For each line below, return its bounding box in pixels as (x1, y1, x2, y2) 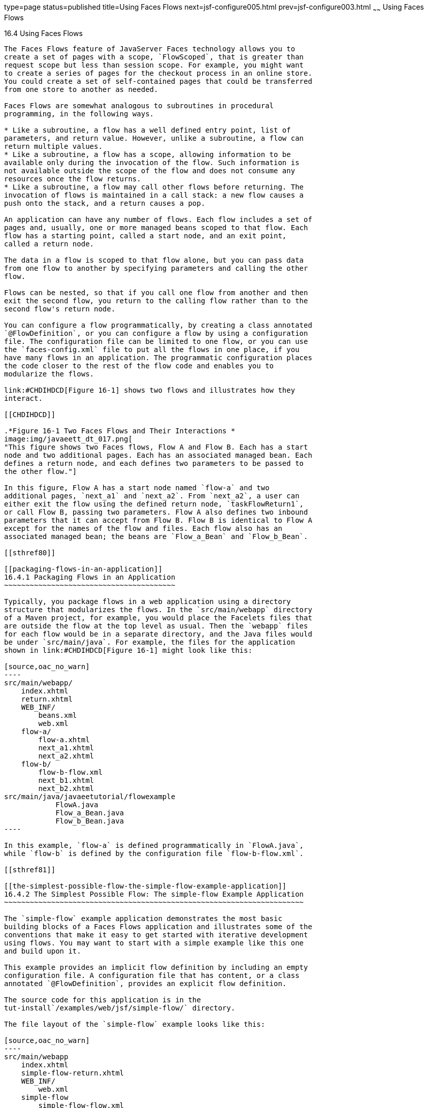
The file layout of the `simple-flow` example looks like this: (4, 1020, 266, 1028)
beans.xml (38, 711, 77, 719)
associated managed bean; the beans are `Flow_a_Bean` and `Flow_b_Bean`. (4, 532, 308, 541)
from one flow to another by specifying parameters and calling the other (4, 264, 308, 272)
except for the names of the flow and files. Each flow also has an (4, 524, 282, 532)
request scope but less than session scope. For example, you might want (4, 60, 304, 69)
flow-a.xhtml (38, 735, 90, 744)
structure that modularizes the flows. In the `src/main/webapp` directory (4, 605, 312, 614)
